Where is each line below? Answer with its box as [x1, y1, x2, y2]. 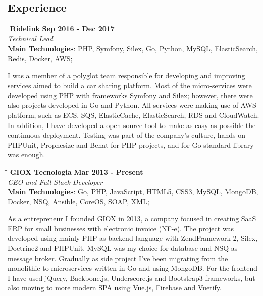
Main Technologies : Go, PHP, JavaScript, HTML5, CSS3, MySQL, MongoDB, [8, 186, 258, 197]
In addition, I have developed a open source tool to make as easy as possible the [8, 119, 256, 130]
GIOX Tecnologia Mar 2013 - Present [10, 166, 143, 177]
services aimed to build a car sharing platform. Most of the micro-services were [8, 80, 252, 91]
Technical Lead [8, 33, 54, 44]
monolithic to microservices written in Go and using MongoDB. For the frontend [8, 263, 258, 273]
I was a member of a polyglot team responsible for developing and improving [8, 70, 245, 80]
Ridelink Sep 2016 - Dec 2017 [10, 23, 115, 34]
